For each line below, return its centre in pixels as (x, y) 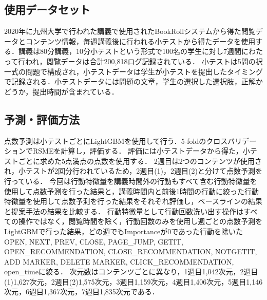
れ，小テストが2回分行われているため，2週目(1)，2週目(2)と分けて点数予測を (133, 171)
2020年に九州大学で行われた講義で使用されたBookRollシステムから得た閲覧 (130, 31)
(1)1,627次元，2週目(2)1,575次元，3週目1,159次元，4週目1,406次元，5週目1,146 (133, 281)
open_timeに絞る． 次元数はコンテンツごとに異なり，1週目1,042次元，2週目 (131, 271)
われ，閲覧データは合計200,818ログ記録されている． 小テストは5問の (140, 61)
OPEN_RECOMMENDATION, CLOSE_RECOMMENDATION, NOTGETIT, (131, 251)
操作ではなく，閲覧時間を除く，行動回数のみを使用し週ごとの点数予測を (140, 221)
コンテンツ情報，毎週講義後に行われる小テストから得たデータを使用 (140, 41)
